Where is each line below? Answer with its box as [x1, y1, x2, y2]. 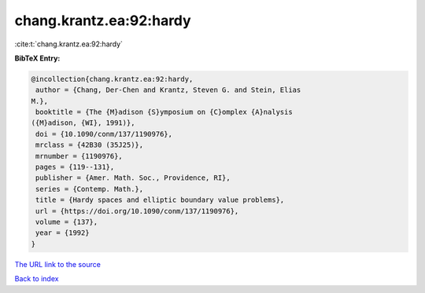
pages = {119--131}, [35, 163, 115, 172]
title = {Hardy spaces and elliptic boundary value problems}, [35, 196, 285, 204]
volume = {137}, [35, 218, 98, 226]
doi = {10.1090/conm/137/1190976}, [35, 130, 173, 138]
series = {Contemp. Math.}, [35, 185, 144, 193]
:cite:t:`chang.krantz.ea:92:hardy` [14, 39, 124, 49]
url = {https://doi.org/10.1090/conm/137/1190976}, [35, 207, 239, 215]
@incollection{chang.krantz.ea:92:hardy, [31, 75, 194, 83]
